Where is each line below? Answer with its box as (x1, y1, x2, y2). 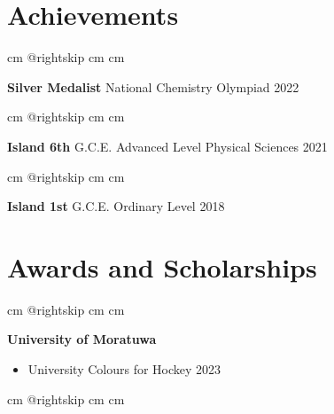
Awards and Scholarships (7, 248, 317, 285)
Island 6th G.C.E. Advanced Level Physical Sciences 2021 (7, 137, 328, 155)
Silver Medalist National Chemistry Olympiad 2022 (7, 77, 299, 96)
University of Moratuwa (7, 330, 157, 348)
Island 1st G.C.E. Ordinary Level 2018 (7, 197, 225, 215)
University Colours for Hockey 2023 (27, 360, 221, 378)
